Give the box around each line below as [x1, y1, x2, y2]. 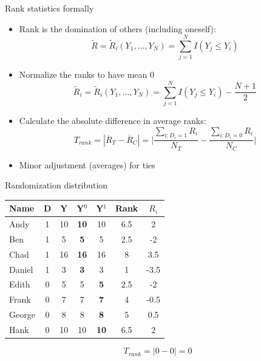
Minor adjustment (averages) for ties [19, 158, 155, 171]
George [9, 308, 35, 321]
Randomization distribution [5, 179, 108, 191]
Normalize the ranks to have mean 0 [19, 68, 154, 81]
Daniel [9, 263, 33, 275]
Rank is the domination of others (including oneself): [19, 22, 216, 35]
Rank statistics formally [5, 2, 94, 14]
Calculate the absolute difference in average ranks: [19, 114, 206, 127]
